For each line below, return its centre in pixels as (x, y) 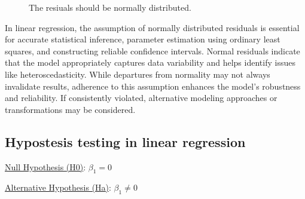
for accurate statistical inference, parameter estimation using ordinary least (143, 39)
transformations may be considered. (70, 109)
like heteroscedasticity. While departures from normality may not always (138, 74)
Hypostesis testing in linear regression (125, 141)
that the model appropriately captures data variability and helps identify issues (150, 62)
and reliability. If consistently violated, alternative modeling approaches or (141, 98)
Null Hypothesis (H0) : (45, 166)
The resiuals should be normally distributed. (110, 7)
